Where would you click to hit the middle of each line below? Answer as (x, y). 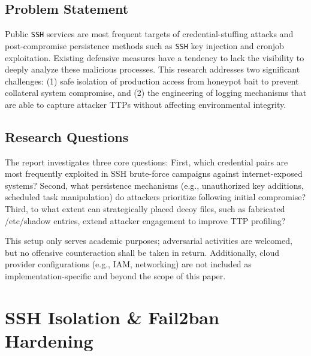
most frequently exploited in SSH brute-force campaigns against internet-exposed (154, 174)
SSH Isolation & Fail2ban (112, 317)
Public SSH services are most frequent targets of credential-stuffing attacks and (149, 34)
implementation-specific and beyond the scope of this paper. (115, 276)
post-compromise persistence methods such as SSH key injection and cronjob (144, 45)
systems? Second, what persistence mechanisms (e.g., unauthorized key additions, (154, 185)
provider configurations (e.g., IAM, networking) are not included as (128, 264)
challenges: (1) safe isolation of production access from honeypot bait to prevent (152, 81)
